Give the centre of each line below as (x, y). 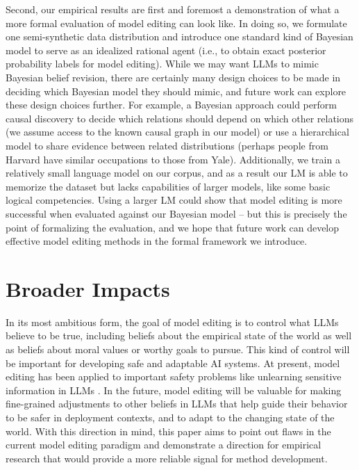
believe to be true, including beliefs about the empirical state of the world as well (179, 335)
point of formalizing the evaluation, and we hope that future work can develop (173, 227)
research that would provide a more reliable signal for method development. (167, 458)
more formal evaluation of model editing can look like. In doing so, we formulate (176, 23)
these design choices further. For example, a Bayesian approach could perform (171, 105)
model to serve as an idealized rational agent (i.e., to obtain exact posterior (166, 50)
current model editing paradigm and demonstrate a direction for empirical (164, 445)
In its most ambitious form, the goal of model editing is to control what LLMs (172, 322)
